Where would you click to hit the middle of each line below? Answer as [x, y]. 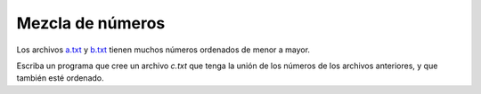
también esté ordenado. [60, 78]
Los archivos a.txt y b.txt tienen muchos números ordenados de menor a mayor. [163, 50]
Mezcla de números [91, 23]
